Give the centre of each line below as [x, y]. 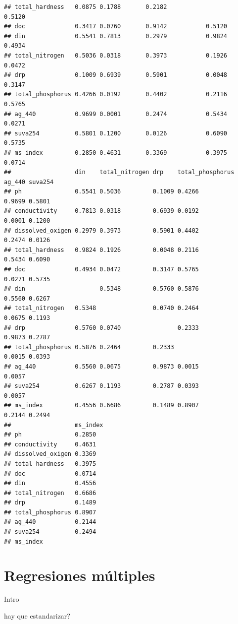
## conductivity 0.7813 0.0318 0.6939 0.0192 [101, 211]
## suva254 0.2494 [50, 532]
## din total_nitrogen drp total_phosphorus [119, 172]
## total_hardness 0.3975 [50, 464]
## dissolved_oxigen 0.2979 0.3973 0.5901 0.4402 [101, 230]
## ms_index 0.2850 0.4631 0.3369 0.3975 [116, 153]
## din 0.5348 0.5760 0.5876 [101, 289]
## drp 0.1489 [50, 503]
